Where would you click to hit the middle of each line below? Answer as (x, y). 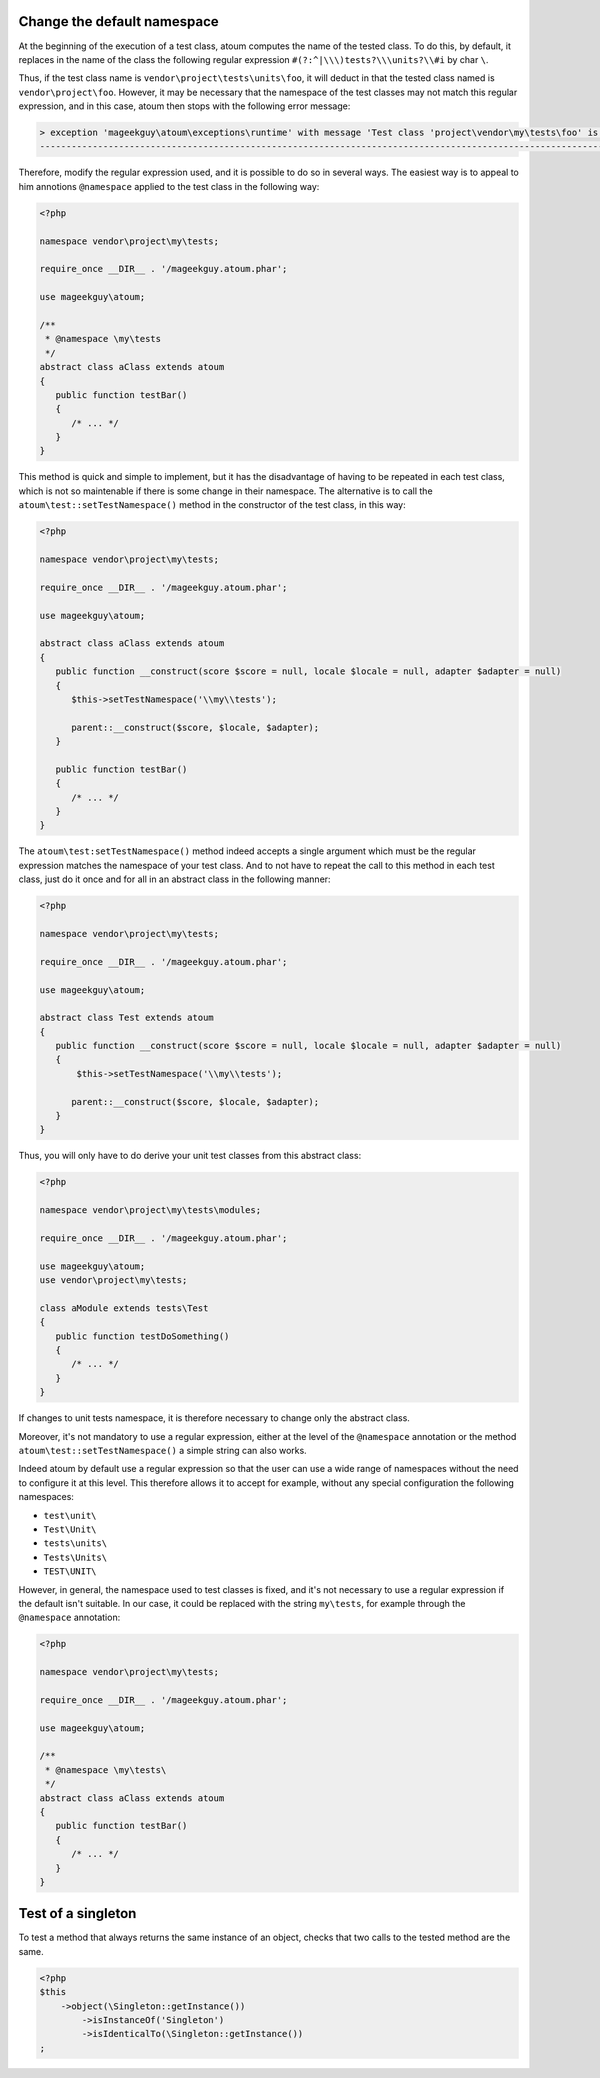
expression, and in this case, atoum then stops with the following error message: (184, 106)
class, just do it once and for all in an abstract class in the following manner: (174, 879)
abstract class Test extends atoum (126, 1018)
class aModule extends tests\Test (124, 1308)
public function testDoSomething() (142, 1336)
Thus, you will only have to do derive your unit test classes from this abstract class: (190, 1156)
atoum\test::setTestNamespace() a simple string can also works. (162, 1450)
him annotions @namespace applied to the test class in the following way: (169, 186)
